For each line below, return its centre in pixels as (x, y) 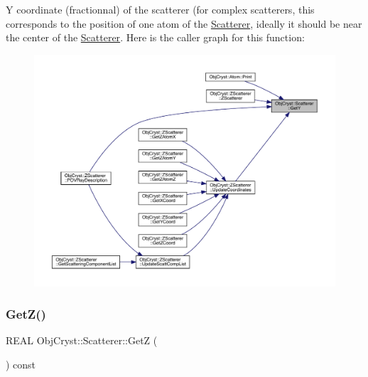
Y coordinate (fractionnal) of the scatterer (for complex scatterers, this (160, 9)
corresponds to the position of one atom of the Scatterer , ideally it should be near (184, 23)
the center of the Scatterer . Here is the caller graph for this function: (155, 37)
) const (21, 365)
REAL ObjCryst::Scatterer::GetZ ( (82, 340)
